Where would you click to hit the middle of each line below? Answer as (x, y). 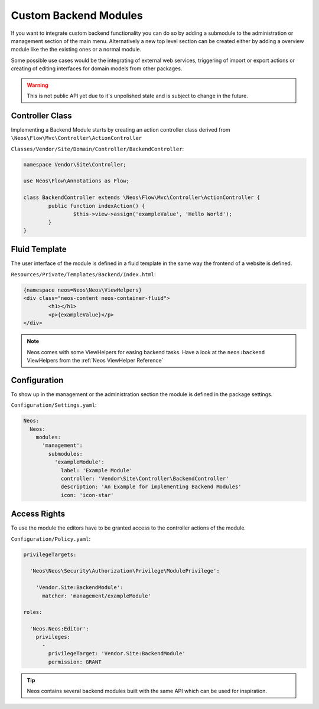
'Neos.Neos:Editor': (59, 629)
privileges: (53, 637)
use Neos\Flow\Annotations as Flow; (77, 181)
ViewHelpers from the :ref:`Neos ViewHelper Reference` (95, 360)
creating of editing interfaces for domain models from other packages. (97, 68)
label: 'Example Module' (97, 470)
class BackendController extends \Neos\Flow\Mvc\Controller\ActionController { (142, 197)
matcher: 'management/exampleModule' (97, 596)
